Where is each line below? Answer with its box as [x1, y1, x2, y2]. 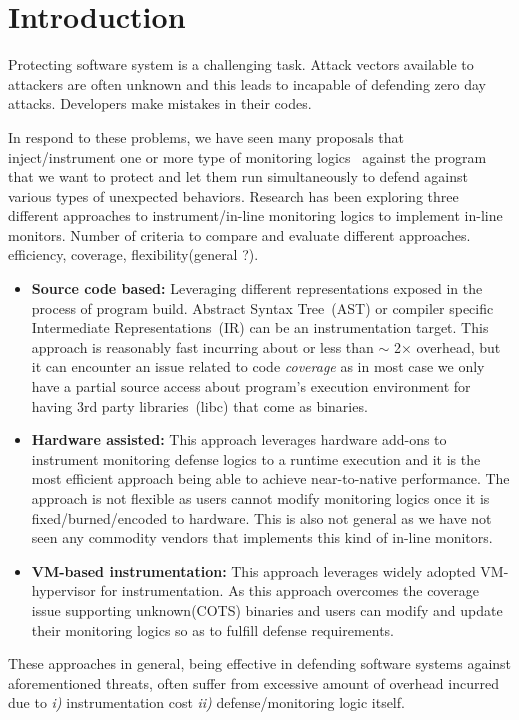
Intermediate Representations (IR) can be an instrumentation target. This [31, 317, 489, 338]
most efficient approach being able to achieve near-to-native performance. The [31, 468, 510, 489]
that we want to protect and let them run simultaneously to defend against [8, 166, 468, 187]
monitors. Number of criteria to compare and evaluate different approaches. [8, 224, 471, 245]
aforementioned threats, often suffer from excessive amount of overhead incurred [8, 672, 499, 693]
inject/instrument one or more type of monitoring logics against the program [8, 146, 487, 167]
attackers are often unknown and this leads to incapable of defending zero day [8, 73, 486, 94]
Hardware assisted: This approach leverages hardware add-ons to [31, 429, 447, 450]
